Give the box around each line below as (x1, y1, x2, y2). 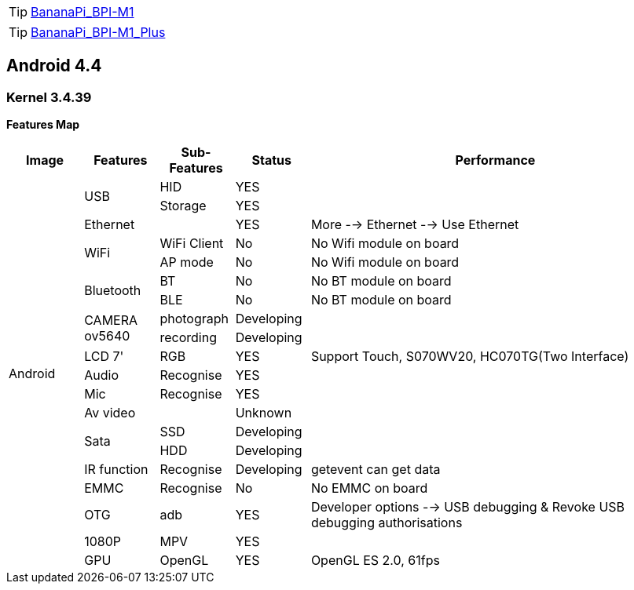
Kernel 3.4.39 (6, 89, 92, 105)
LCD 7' (84, 348, 124, 365)
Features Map (6, 118, 80, 132)
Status (251, 152, 291, 169)
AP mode (159, 254, 214, 271)
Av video (84, 405, 136, 421)
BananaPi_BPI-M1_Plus (31, 24, 166, 40)
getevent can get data (310, 461, 441, 478)
